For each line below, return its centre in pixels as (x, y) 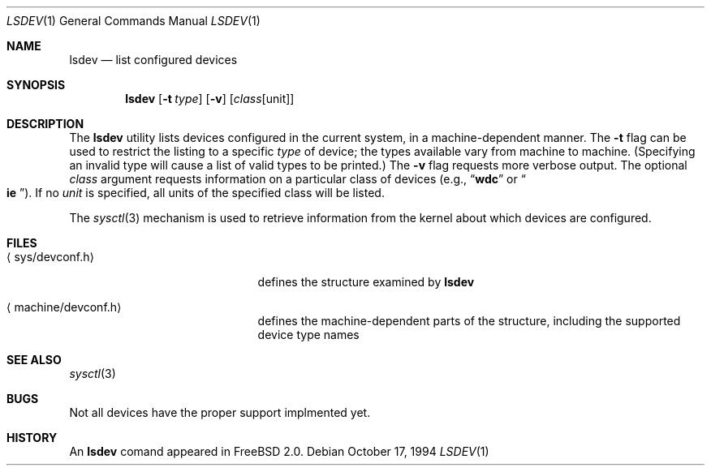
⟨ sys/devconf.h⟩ (50, 257)
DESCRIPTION (45, 124)
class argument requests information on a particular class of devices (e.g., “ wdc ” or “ (297, 179)
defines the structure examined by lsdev (366, 282)
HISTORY (32, 438)
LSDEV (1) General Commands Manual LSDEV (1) (134, 21)
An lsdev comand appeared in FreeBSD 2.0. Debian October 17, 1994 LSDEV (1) (279, 451)
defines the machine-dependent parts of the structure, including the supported (469, 321)
